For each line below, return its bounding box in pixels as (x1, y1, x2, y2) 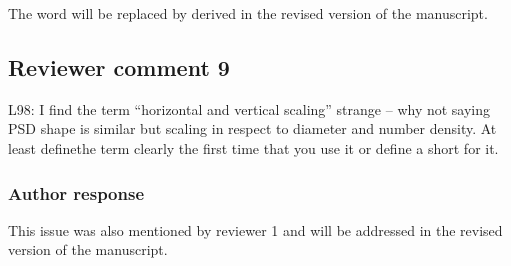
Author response (8, 180, 145, 205)
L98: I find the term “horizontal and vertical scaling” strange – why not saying (8, 98, 491, 119)
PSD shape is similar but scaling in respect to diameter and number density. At (8, 118, 497, 139)
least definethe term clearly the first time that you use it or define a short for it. (8, 137, 499, 158)
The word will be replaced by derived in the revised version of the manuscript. (8, 3, 488, 23)
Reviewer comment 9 (8, 51, 230, 82)
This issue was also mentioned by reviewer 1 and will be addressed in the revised (8, 219, 503, 240)
